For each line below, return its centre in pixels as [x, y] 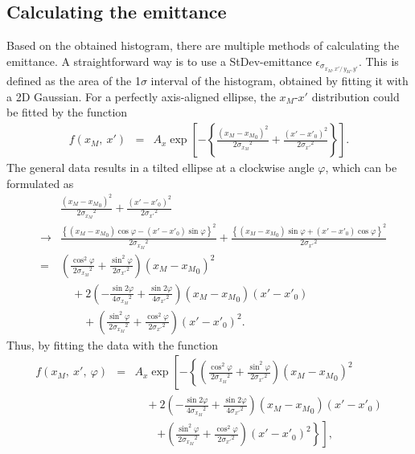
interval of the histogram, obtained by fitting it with [279, 81]
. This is [378, 61]
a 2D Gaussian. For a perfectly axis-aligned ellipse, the [141, 96]
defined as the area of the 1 [74, 81]
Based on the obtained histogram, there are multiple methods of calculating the [203, 45]
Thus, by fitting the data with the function [113, 344]
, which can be [361, 168]
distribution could [355, 96]
